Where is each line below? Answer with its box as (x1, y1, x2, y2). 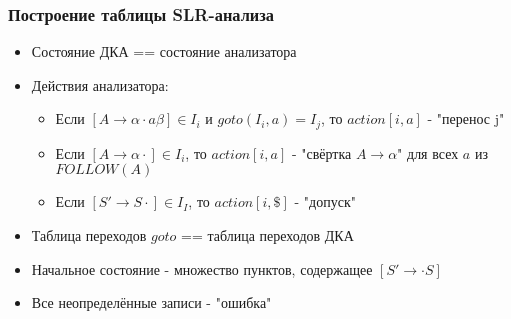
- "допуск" (294, 191, 356, 212)
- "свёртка (291, 142, 352, 163)
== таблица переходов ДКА (181, 225, 354, 246)
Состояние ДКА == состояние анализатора (31, 41, 297, 62)
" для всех (397, 142, 459, 163)
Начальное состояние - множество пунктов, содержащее (31, 258, 373, 279)
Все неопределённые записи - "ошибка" (31, 292, 272, 313)
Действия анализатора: (31, 74, 169, 95)
